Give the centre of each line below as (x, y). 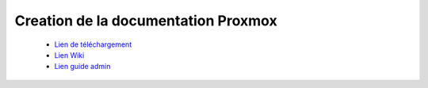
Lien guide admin (82, 67)
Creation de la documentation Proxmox (146, 21)
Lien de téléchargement (93, 44)
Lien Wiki (69, 55)
